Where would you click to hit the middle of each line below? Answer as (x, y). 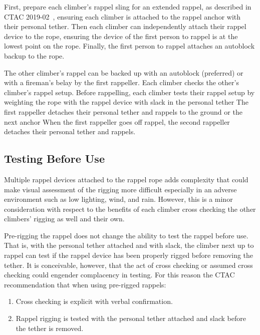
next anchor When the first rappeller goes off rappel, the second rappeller (117, 121)
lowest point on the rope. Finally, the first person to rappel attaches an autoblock (129, 46)
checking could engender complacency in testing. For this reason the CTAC (119, 275)
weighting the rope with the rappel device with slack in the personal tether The (126, 102)
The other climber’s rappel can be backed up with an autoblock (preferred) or (124, 72)
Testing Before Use (54, 158)
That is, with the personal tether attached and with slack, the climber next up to (129, 245)
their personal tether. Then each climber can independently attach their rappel (125, 26)
